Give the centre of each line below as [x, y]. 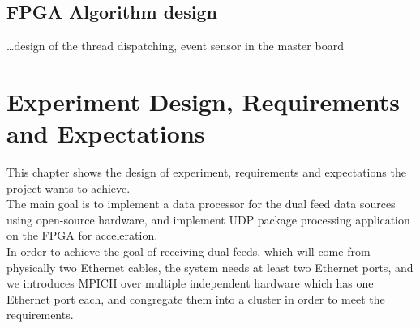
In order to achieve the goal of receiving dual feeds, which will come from [189, 251]
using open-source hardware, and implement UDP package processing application [208, 219]
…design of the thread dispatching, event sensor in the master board [175, 46]
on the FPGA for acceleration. [82, 235]
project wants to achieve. [69, 187]
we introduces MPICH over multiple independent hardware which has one [190, 283]
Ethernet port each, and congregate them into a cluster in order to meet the [196, 298]
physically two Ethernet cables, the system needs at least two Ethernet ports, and [210, 267]
